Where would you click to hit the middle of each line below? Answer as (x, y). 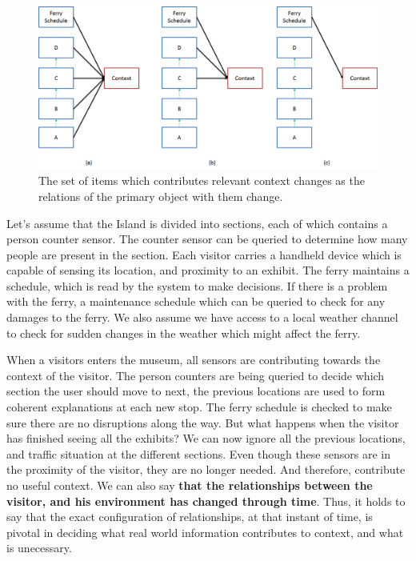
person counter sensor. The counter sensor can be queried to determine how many (207, 239)
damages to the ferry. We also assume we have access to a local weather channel (202, 317)
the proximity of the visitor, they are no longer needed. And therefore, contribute (206, 469)
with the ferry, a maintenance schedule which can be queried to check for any (196, 301)
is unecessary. (39, 548)
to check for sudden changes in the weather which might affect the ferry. (184, 333)
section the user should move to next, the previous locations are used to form (196, 391)
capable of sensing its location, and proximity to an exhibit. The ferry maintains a (208, 270)
